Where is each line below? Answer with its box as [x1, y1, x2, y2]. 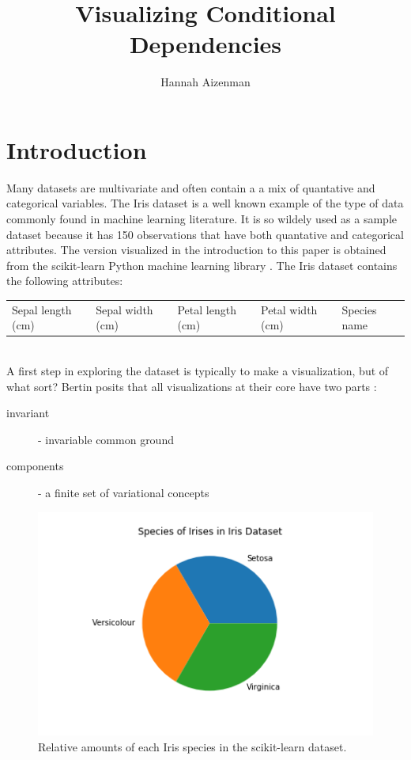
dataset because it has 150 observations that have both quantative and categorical [6, 226, 404, 242]
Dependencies [129, 28, 282, 60]
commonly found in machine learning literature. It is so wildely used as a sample [6, 211, 397, 227]
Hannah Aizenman [160, 74, 251, 90]
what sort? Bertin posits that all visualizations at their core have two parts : [6, 378, 377, 394]
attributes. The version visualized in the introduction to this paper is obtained [6, 241, 386, 258]
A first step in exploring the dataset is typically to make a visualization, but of [6, 363, 389, 379]
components [6, 458, 64, 474]
